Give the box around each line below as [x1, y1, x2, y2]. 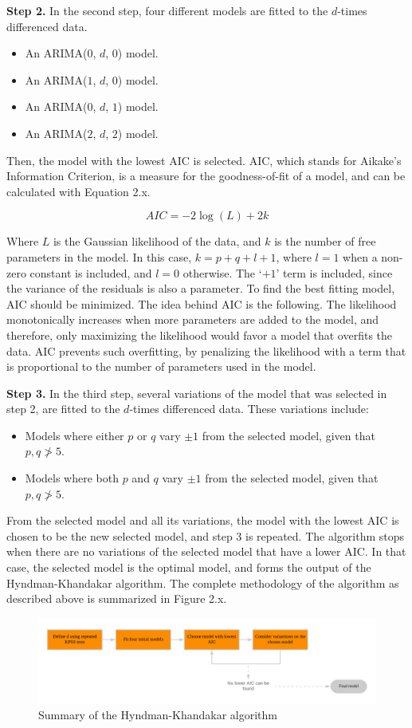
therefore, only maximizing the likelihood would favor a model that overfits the [6, 326, 393, 343]
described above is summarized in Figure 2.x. [6, 590, 227, 607]
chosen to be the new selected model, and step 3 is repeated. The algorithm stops [6, 527, 405, 544]
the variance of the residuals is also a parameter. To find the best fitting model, [6, 280, 395, 297]
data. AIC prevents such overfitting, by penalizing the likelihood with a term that [6, 342, 406, 359]
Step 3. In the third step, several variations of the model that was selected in [6, 384, 387, 401]
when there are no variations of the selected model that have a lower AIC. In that [6, 543, 406, 560]
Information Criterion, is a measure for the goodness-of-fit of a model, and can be [6, 167, 406, 184]
